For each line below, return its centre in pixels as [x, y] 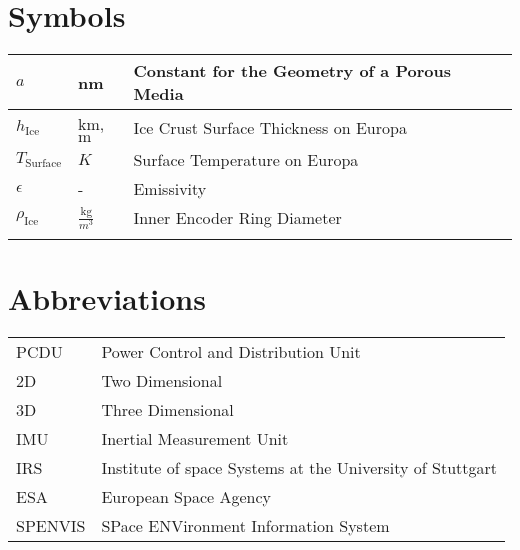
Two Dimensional [162, 381]
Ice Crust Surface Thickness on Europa [270, 127]
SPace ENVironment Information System [245, 526]
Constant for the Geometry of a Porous [292, 71]
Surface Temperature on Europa [246, 160]
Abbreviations [107, 298]
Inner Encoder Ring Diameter [237, 218]
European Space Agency [186, 497]
